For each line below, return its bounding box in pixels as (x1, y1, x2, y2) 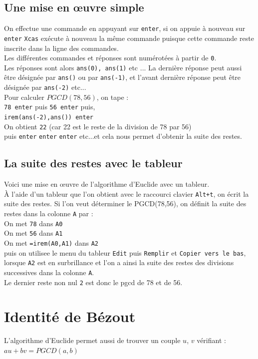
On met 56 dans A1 (4, 228, 63, 238)
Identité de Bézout (4, 306, 136, 327)
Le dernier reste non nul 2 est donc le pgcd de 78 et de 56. (4, 277, 183, 287)
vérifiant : (197, 335, 226, 346)
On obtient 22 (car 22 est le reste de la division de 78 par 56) (4, 121, 192, 131)
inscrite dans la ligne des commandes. (4, 42, 119, 53)
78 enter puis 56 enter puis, (4, 101, 95, 112)
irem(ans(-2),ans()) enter (4, 113, 93, 121)
